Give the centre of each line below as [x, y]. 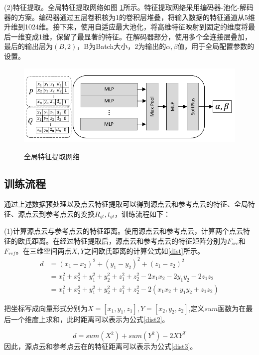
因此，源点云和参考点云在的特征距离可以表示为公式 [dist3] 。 [101, 346]
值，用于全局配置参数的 [216, 46]
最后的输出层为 [28, 46]
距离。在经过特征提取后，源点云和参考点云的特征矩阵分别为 [129, 241]
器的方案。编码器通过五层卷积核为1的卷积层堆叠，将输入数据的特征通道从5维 [129, 17]
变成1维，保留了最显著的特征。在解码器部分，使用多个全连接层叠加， [138, 36]
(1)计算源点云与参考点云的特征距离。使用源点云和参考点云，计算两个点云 [124, 231]
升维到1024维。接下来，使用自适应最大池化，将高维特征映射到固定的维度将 [126, 27]
